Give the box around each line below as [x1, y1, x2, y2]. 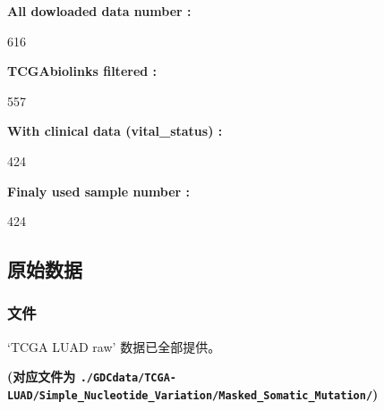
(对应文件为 [7, 367, 76, 386]
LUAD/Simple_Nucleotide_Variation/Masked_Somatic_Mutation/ [7, 389, 373, 402]
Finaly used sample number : [7, 181, 191, 200]
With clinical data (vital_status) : [7, 121, 223, 140]
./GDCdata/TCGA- [80, 372, 177, 385]
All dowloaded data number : [7, 2, 192, 20]
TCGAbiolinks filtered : [7, 62, 158, 80]
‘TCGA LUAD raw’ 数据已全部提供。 [7, 337, 221, 356]
